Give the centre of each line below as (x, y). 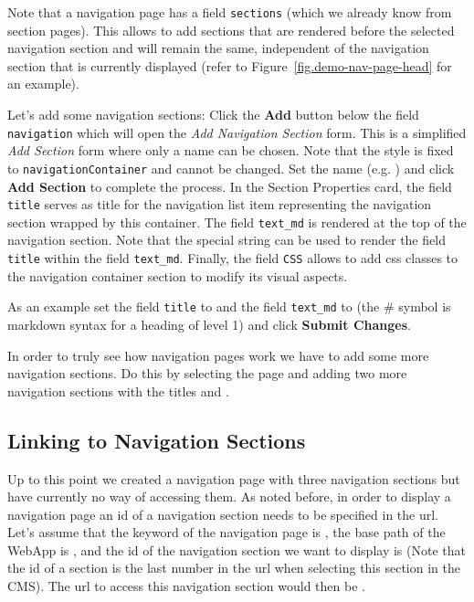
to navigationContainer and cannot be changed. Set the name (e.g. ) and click (231, 168)
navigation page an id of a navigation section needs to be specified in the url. (223, 514)
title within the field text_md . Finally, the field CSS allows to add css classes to (233, 258)
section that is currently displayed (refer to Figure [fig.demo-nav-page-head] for (230, 65)
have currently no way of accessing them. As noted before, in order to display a (229, 496)
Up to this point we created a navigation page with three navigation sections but (234, 478)
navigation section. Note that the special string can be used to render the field (226, 240)
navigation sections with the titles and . (118, 391)
